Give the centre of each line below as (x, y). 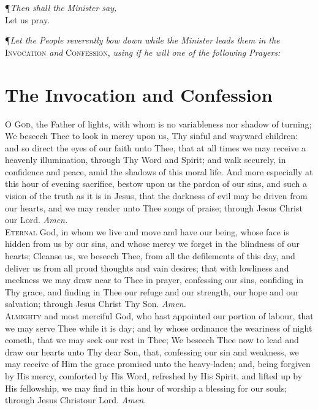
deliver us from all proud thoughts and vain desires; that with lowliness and (147, 268)
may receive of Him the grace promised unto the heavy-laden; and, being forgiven (158, 364)
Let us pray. (28, 19)
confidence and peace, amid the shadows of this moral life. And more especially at (159, 171)
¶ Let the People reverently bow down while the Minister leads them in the (142, 40)
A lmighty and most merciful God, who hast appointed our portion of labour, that (159, 316)
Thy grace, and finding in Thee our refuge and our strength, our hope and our (152, 291)
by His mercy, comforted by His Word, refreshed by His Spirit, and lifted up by (154, 375)
